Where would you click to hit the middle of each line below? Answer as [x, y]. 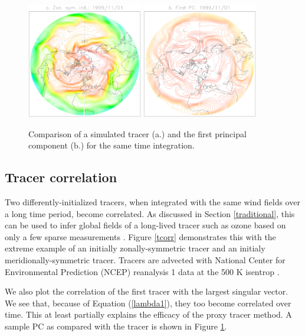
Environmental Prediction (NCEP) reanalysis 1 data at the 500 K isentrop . [142, 271]
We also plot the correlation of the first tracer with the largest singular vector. [147, 291]
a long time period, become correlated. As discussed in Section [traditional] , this [150, 213]
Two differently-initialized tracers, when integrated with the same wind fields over [152, 202]
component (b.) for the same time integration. [111, 145]
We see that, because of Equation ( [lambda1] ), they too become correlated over [148, 303]
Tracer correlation [61, 177]
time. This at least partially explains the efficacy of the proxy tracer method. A [148, 314]
